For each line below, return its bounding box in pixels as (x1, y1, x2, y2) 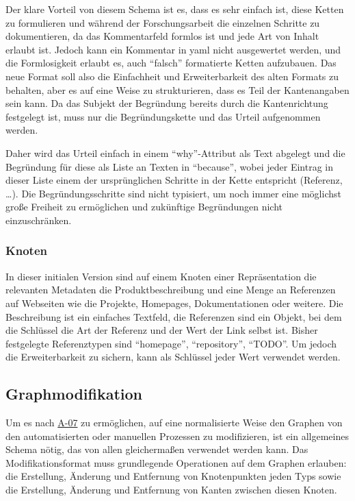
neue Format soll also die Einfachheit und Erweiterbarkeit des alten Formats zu (5, 69, 339, 83)
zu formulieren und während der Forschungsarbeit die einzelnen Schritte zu (5, 15, 320, 29)
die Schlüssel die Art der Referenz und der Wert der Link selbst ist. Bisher (5, 323, 318, 337)
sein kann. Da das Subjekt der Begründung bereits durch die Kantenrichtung (5, 96, 328, 110)
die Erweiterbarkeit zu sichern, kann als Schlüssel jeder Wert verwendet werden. (5, 350, 341, 364)
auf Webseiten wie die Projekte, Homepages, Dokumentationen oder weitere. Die (5, 295, 343, 310)
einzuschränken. (5, 212, 72, 227)
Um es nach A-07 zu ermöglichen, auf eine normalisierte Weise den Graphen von (5, 415, 343, 430)
